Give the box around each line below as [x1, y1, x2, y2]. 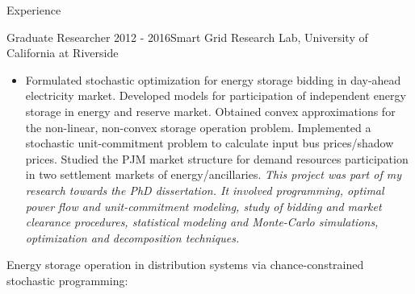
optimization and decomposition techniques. [25, 229, 240, 246]
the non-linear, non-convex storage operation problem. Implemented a [25, 118, 371, 135]
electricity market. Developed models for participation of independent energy [25, 87, 406, 104]
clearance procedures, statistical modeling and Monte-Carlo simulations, [25, 213, 379, 230]
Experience [6, 2, 61, 18]
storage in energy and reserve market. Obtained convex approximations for [25, 102, 396, 119]
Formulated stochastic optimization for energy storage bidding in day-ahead [25, 71, 401, 88]
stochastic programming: [6, 271, 128, 288]
